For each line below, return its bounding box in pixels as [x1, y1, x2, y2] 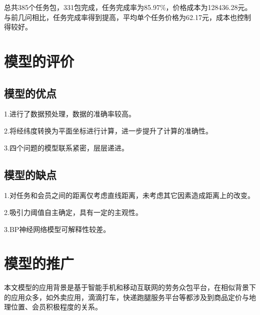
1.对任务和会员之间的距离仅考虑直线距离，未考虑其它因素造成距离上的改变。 [4, 190, 254, 200]
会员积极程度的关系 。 [31, 301, 102, 312]
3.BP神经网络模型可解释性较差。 [4, 223, 110, 234]
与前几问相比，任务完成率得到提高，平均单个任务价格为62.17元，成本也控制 [4, 11, 251, 22]
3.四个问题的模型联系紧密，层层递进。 [4, 142, 128, 152]
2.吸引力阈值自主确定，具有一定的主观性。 [4, 206, 142, 217]
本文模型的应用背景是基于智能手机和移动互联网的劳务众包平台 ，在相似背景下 [4, 282, 256, 292]
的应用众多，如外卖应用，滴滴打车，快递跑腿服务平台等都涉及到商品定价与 [4, 291, 249, 302]
